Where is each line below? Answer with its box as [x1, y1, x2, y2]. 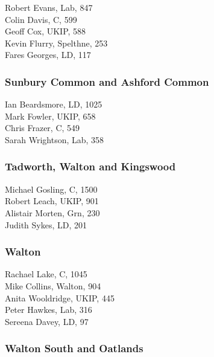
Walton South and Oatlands [5, 341, 143, 356]
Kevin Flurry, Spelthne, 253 [5, 36, 108, 49]
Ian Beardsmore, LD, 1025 [5, 98, 102, 111]
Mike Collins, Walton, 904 [5, 279, 101, 292]
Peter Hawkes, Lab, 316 [5, 303, 92, 316]
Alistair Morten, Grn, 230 [5, 206, 100, 219]
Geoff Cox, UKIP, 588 [5, 25, 86, 37]
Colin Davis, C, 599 [5, 13, 77, 25]
